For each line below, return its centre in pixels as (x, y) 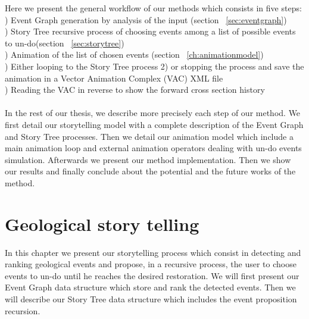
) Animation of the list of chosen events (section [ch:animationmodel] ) (134, 54)
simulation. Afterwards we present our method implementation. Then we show (148, 159)
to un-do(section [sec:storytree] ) (65, 43)
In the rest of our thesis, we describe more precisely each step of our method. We (153, 113)
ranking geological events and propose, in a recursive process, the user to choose (151, 264)
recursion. (23, 310)
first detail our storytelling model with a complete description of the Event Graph (154, 124)
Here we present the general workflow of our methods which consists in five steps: (153, 8)
